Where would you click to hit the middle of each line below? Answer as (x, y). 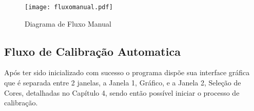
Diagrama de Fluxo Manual (68, 23)
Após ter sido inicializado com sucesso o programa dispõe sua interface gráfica (127, 72)
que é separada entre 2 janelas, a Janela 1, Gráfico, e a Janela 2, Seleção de (123, 83)
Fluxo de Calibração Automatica (92, 51)
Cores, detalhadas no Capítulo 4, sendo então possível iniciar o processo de (122, 92)
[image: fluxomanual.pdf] (69, 7)
